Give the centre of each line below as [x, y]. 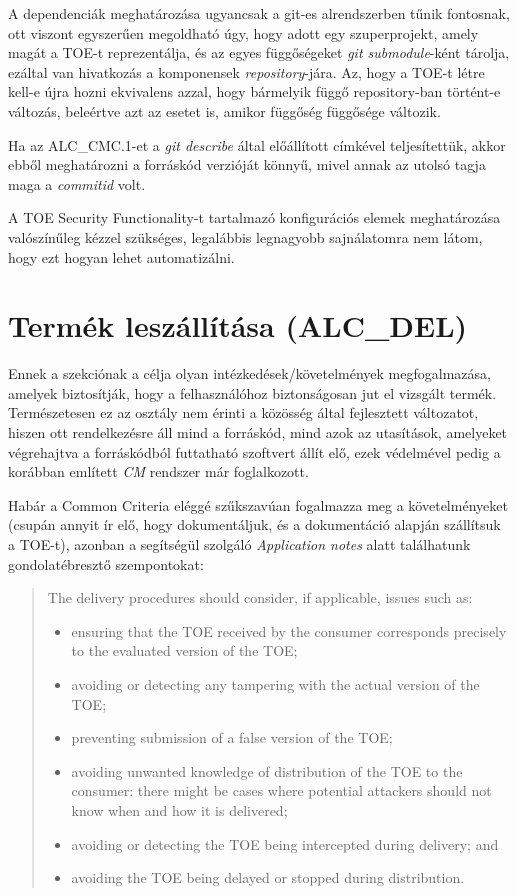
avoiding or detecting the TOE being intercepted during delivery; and [285, 843]
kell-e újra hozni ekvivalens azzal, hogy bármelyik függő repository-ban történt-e [254, 91]
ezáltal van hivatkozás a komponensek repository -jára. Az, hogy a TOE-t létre [246, 71]
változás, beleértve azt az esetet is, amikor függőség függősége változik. [224, 110]
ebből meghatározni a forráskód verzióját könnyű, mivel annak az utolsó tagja [247, 164]
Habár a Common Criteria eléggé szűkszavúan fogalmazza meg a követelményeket [258, 504]
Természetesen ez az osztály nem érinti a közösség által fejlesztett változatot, [243, 412]
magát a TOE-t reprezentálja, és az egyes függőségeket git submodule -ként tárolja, [259, 52]
